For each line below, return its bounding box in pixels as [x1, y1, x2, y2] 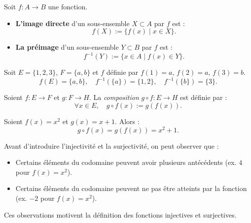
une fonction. [48, 1, 88, 11]
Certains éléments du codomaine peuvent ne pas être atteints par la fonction [15, 183, 247, 193]
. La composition [89, 92, 139, 102]
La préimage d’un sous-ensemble [15, 42, 119, 52]
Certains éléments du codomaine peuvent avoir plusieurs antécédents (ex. [15, 157, 237, 167]
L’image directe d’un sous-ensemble [15, 18, 130, 28]
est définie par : [180, 92, 227, 102]
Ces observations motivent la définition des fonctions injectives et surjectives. [4, 209, 237, 220]
